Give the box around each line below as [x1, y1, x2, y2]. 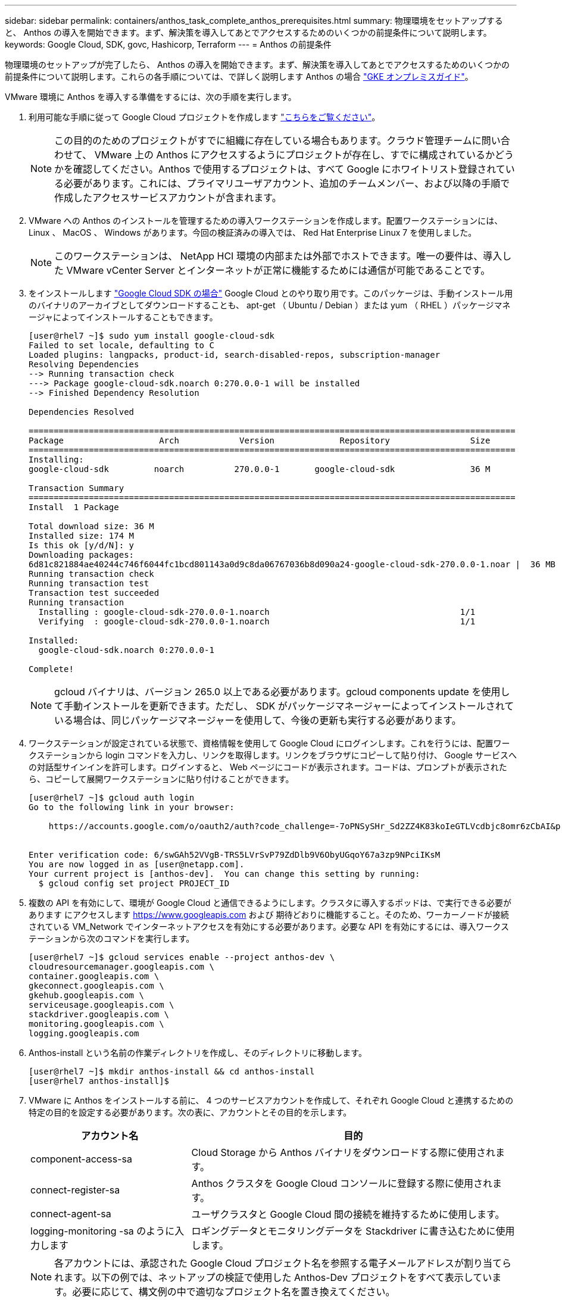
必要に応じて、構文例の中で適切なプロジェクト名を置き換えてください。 [72, 1286, 395, 1298]
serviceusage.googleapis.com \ [29, 1000, 174, 1010]
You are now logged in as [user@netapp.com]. [29, 860, 245, 869]
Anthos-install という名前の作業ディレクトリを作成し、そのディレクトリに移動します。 [29, 1048, 367, 1058]
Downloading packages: [29, 550, 135, 560]
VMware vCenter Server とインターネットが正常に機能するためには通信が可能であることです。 [66, 264, 491, 276]
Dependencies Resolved [29, 407, 135, 417]
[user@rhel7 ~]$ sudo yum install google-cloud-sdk [29, 331, 275, 340]
